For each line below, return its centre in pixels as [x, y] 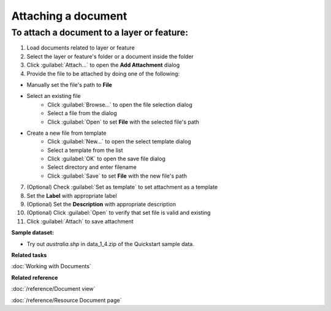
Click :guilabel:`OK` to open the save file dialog [106, 159]
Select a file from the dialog [82, 113]
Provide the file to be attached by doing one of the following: [103, 73]
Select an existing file [54, 96]
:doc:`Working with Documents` [51, 266]
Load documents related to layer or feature [81, 48]
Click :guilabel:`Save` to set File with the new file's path [117, 176]
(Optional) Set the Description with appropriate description [101, 204]
